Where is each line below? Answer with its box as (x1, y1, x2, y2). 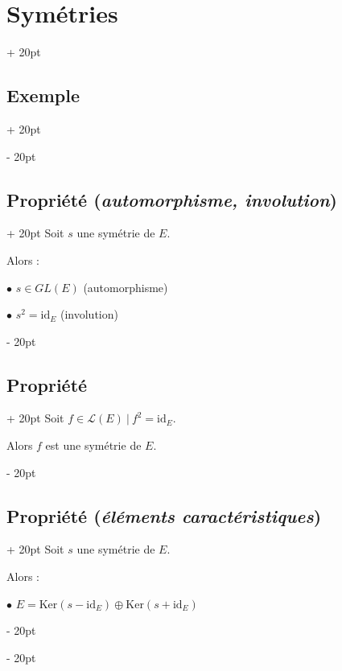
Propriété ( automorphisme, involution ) (6, 187, 337, 212)
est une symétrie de (45, 437, 142, 454)
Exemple (6, 83, 80, 108)
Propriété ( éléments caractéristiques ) (6, 503, 322, 528)
